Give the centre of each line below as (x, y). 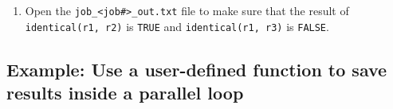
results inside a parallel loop (125, 93)
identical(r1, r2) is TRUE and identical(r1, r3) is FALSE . (177, 26)
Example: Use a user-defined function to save (197, 69)
